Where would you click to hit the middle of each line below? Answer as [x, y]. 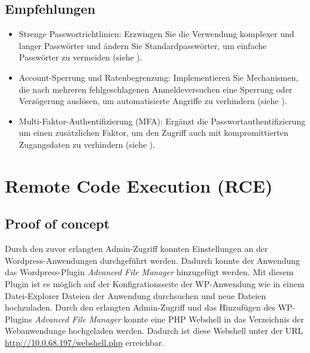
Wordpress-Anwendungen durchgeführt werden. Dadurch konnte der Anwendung [153, 260]
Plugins [19, 319]
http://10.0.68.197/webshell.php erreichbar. [85, 342]
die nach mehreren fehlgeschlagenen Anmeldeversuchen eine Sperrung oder [156, 89]
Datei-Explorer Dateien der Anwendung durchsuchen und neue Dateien [136, 295]
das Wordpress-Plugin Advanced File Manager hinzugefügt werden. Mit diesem [149, 272]
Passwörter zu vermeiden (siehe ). [80, 57]
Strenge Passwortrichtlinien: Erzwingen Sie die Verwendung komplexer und [156, 34]
